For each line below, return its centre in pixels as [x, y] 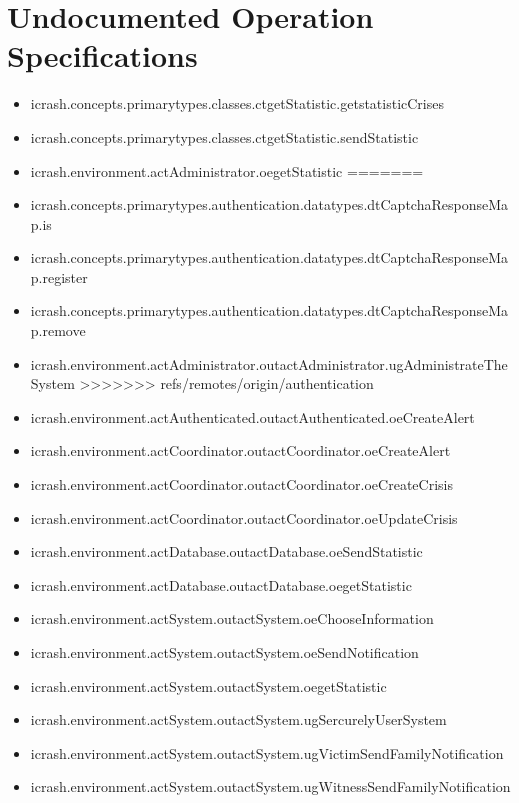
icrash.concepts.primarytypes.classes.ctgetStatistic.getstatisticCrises [237, 103]
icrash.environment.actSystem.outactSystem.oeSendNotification [224, 652]
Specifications [102, 55]
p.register [59, 276]
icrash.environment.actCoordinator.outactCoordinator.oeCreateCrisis [241, 484]
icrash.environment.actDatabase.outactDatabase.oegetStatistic [221, 584]
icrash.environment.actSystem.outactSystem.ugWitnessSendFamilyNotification [270, 786]
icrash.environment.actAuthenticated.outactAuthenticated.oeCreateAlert [252, 416]
